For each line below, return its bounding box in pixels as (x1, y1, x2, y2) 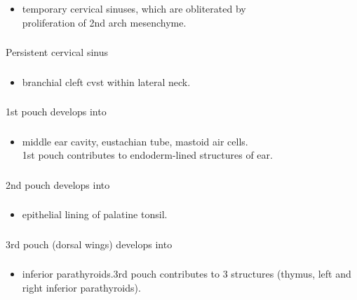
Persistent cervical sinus (6, 45, 109, 59)
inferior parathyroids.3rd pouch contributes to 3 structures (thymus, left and (22, 266, 351, 281)
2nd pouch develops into (6, 177, 110, 192)
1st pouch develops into (6, 104, 107, 119)
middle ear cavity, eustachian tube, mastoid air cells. (22, 134, 248, 148)
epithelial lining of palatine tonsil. (22, 207, 168, 222)
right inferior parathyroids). (22, 280, 141, 294)
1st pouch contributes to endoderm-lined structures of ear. (22, 148, 273, 162)
